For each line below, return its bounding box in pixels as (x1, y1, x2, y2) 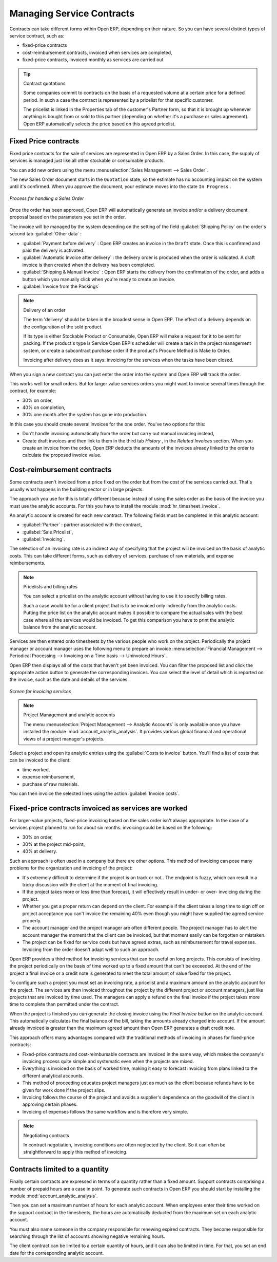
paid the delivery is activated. (22, 247, 85, 254)
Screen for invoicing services (9, 688, 71, 694)
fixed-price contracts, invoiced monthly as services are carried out (22, 57, 164, 63)
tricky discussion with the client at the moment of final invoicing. (22, 882, 159, 888)
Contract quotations (23, 80, 66, 86)
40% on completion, (22, 404, 66, 411)
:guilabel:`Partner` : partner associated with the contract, (22, 522, 142, 528)
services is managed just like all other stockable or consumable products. (9, 157, 165, 164)
